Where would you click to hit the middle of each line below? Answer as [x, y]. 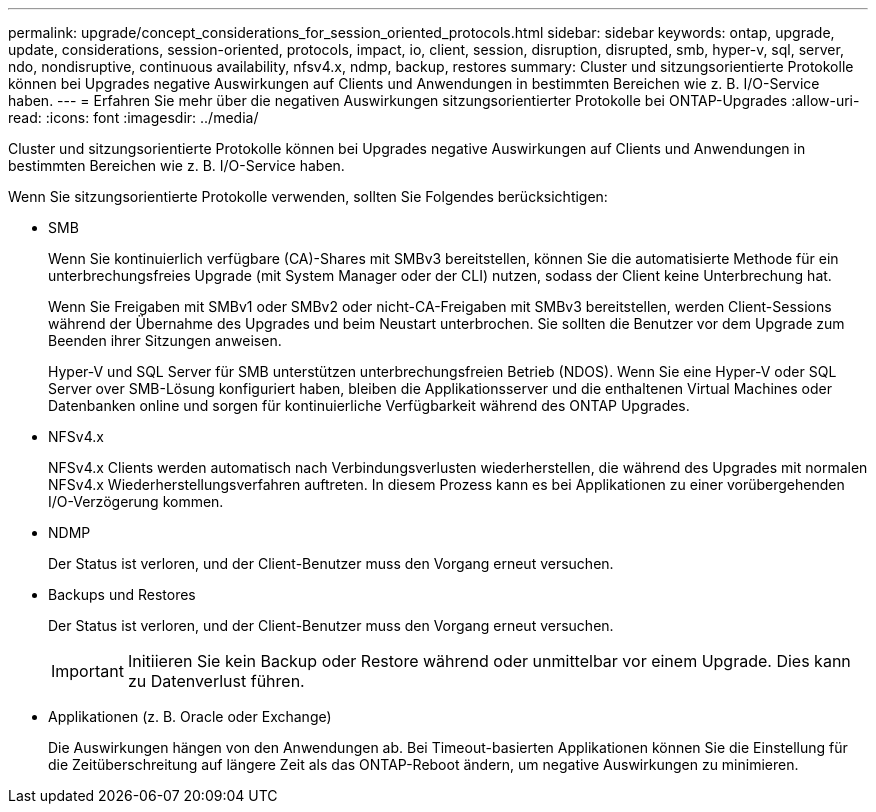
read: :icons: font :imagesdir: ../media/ [133, 117]
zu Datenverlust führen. [216, 681]
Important [87, 671]
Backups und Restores [122, 594]
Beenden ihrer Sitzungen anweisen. [165, 340]
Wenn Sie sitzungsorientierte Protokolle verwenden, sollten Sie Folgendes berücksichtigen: [308, 196]
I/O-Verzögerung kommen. [136, 501]
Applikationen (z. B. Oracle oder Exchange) [190, 716]
